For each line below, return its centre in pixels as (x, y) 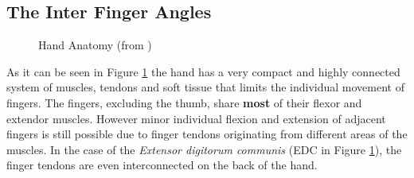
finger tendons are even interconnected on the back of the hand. (162, 165)
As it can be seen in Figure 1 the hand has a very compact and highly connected (203, 71)
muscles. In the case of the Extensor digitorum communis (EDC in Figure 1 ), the (204, 149)
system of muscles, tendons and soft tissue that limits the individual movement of (205, 87)
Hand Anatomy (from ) (95, 45)
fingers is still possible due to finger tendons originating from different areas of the (207, 134)
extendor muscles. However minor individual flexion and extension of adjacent (196, 118)
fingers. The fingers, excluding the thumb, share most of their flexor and (184, 102)
